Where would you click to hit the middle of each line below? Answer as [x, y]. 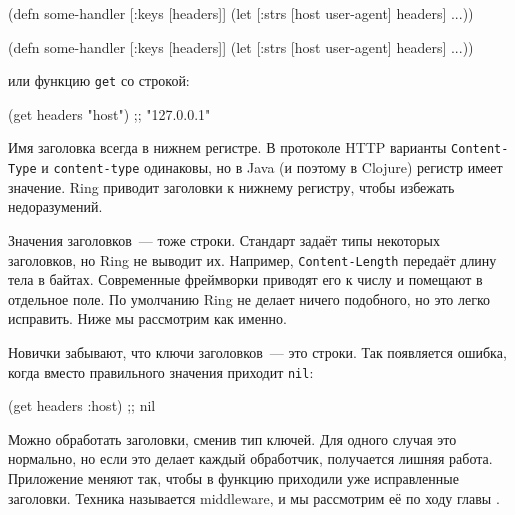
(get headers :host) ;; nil [82, 405]
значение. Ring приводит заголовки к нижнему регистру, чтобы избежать [231, 186]
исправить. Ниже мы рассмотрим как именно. [147, 318]
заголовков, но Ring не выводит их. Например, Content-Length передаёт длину [252, 259]
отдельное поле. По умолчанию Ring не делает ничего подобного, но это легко [249, 298]
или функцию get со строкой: [99, 80]
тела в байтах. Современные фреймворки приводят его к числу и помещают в [245, 279]
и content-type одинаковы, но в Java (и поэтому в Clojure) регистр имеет [272, 167]
